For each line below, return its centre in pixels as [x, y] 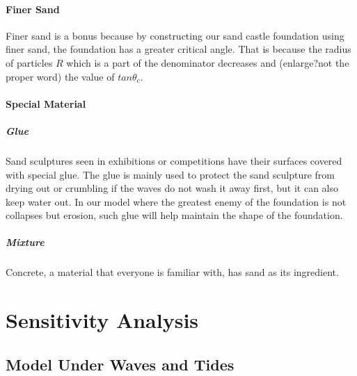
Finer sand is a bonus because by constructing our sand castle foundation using [175, 35]
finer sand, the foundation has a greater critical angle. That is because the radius [178, 49]
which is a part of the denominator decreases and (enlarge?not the [208, 62]
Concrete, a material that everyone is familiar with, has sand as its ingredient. [172, 272]
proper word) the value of [60, 76]
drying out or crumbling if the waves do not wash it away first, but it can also [172, 188]
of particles [29, 62]
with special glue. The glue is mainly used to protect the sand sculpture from [170, 174]
